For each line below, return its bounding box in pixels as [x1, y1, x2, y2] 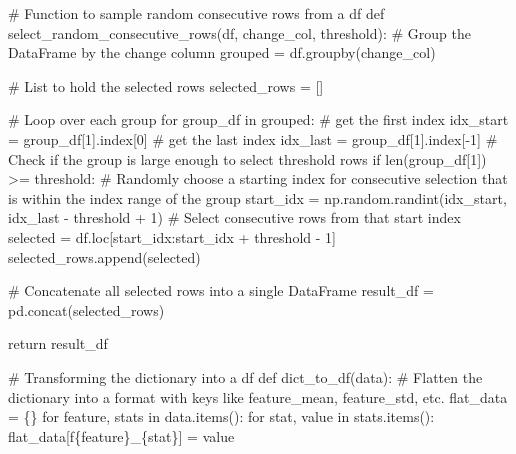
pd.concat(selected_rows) [8, 299, 165, 320]
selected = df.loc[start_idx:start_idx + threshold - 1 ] [8, 226, 336, 247]
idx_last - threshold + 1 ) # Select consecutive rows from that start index [8, 207, 461, 228]
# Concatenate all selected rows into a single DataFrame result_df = [8, 280, 434, 301]
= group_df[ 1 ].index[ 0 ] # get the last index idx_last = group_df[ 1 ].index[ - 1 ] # [8, 128, 498, 149]
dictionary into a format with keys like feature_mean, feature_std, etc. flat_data [8, 386, 508, 407]
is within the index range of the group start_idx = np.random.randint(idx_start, [8, 187, 507, 208]
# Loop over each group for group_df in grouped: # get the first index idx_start [8, 109, 509, 130]
